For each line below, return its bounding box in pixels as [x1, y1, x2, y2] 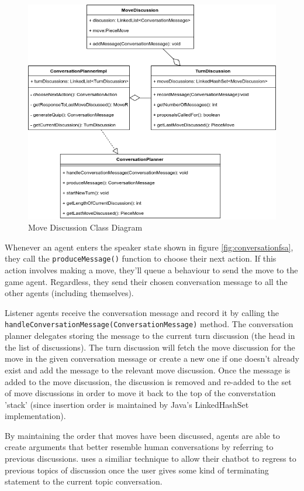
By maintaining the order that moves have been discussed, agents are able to [5, 429, 280, 441]
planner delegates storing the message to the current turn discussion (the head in [5, 329, 295, 342]
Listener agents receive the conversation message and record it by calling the [5, 306, 279, 318]
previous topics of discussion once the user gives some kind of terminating [5, 463, 269, 476]
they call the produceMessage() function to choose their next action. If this [5, 252, 277, 265]
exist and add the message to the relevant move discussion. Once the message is [5, 363, 291, 376]
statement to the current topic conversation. [5, 475, 163, 487]
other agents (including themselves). [5, 287, 134, 299]
